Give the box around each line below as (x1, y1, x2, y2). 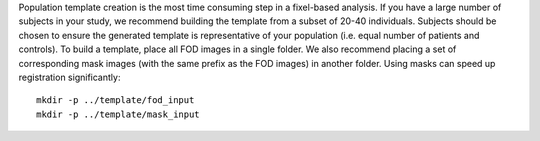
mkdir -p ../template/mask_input (36, 108, 200, 120)
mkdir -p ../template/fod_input (36, 95, 195, 106)
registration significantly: (18, 71, 121, 83)
